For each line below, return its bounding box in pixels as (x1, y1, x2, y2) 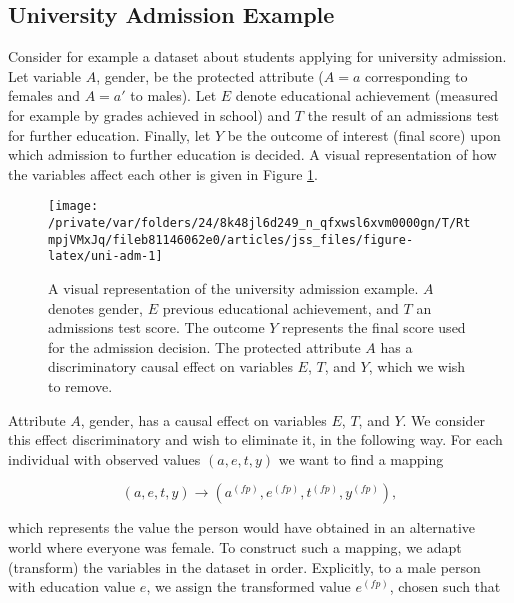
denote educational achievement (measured (235, 85, 498, 106)
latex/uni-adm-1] (48, 249, 163, 264)
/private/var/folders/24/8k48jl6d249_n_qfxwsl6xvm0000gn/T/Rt (48, 216, 471, 231)
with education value (8, 576, 136, 597)
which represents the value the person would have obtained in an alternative (8, 517, 476, 538)
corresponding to (364, 65, 468, 86)
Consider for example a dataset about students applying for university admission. (8, 46, 507, 67)
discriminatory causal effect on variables (48, 356, 293, 377)
